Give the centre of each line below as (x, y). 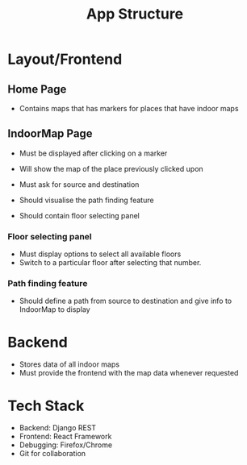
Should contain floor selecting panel (80, 215)
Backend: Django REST (58, 428)
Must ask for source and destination (79, 184)
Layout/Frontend (65, 59)
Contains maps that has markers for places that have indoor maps (129, 108)
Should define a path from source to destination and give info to (125, 301)
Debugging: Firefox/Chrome (66, 445)
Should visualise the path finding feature (86, 200)
